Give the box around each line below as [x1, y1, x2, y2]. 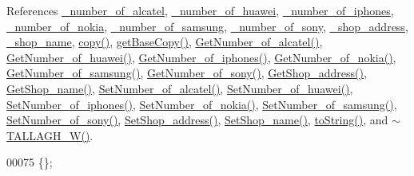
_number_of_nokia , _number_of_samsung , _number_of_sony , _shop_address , [6, 18, 408, 34]
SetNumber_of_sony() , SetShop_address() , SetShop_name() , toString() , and [6, 111, 388, 128]
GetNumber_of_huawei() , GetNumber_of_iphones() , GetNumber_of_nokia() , [6, 49, 396, 65]
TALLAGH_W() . [6, 127, 94, 143]
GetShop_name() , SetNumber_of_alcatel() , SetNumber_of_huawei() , [6, 80, 353, 96]
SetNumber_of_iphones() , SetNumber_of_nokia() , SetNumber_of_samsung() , [6, 96, 397, 112]
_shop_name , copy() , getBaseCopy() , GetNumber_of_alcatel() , [6, 33, 323, 50]
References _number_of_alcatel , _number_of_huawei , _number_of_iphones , [6, 2, 394, 18]
